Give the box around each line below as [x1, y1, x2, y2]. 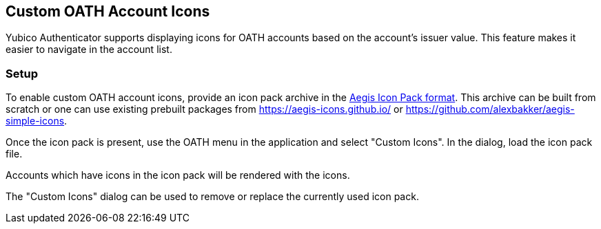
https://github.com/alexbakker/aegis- [405, 103, 575, 116]
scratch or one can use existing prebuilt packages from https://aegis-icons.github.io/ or [6, 103, 403, 116]
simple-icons [6, 115, 65, 127]
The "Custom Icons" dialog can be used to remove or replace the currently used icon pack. [6, 190, 419, 203]
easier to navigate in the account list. [6, 43, 172, 56]
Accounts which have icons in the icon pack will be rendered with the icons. [6, 169, 350, 182]
